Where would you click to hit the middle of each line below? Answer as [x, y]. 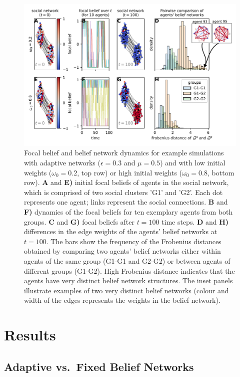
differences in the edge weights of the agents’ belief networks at [121, 231]
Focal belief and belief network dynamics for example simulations [124, 153]
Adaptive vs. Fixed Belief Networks [99, 366]
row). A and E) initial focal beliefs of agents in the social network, [126, 182]
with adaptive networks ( [62, 162]
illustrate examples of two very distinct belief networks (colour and [126, 290]
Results [30, 335]
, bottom [221, 172]
